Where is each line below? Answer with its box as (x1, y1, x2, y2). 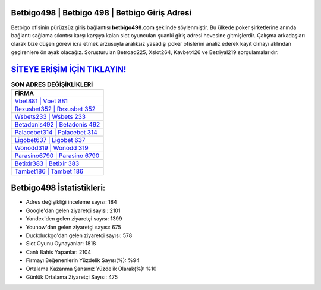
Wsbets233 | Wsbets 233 (14, 112, 86, 121)
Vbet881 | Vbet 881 (14, 97, 68, 105)
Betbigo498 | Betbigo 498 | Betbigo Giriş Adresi (11, 8, 192, 18)
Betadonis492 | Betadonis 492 (14, 120, 100, 128)
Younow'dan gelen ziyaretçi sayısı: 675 (26, 223, 121, 231)
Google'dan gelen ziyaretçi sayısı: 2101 (26, 207, 121, 214)
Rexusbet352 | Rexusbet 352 (14, 105, 96, 113)
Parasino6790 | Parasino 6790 (14, 152, 100, 160)
